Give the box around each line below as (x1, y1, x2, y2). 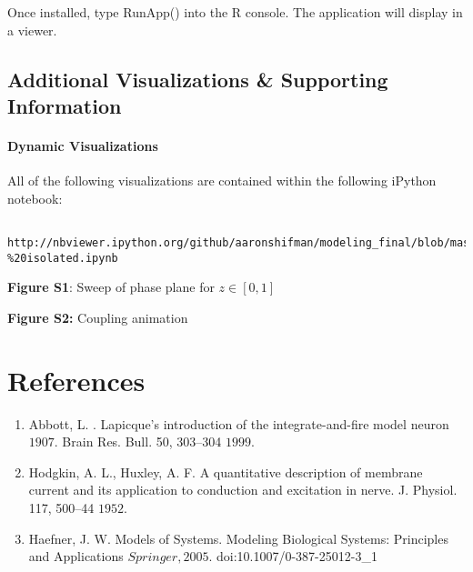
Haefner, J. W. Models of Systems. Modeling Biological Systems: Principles (28, 528, 448, 547)
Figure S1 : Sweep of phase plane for (7, 277, 215, 296)
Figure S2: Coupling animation (7, 307, 188, 326)
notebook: (7, 188, 63, 207)
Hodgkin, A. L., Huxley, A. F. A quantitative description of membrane (28, 462, 423, 481)
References (7, 361, 146, 398)
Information (7, 91, 122, 119)
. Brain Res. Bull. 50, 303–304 (54, 432, 222, 451)
